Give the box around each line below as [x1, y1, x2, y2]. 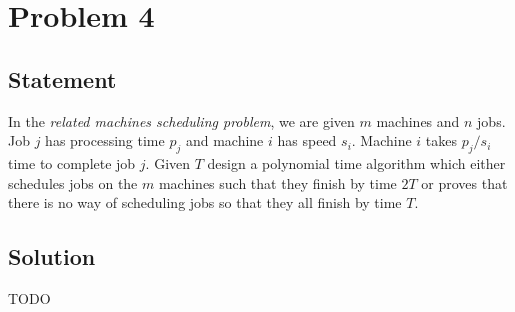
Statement [8, 63, 117, 94]
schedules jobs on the [8, 172, 138, 193]
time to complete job [8, 152, 136, 173]
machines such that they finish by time [158, 172, 397, 193]
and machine [185, 130, 264, 151]
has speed [277, 130, 337, 151]
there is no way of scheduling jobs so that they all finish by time [8, 192, 402, 213]
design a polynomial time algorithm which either [207, 152, 506, 173]
